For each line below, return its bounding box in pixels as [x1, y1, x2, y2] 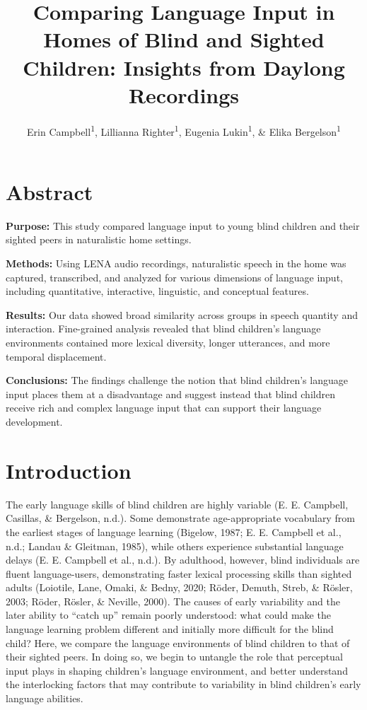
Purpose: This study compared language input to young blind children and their [6, 218, 360, 233]
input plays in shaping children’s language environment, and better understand [6, 663, 348, 677]
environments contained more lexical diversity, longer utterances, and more [6, 335, 330, 350]
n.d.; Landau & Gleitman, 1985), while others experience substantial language [6, 538, 344, 553]
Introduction [6, 455, 132, 484]
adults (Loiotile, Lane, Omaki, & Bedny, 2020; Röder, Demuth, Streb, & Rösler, [6, 580, 353, 595]
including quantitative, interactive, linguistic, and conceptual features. [6, 284, 309, 298]
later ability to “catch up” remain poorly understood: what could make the [6, 607, 331, 622]
